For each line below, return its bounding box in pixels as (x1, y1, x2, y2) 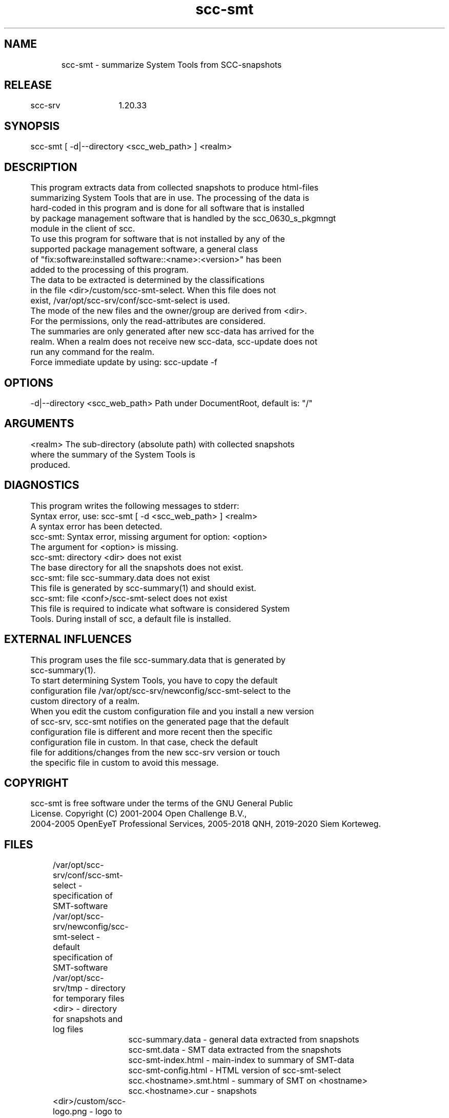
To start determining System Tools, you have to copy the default (30, 675, 278, 686)
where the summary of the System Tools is (30, 449, 195, 460)
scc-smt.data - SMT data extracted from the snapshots (128, 1045, 341, 1055)
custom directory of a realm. (30, 695, 140, 706)
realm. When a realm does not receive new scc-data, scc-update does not (30, 336, 318, 347)
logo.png (53, 1106, 87, 1117)
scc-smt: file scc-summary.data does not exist (30, 572, 210, 583)
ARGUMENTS (4, 417, 74, 430)
